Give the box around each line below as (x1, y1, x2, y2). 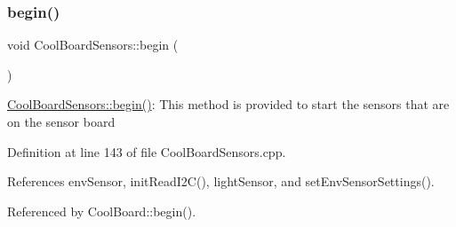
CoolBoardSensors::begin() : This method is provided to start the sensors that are (7, 95, 450, 113)
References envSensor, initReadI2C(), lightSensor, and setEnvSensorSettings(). (7, 172, 435, 191)
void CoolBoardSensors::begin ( (7, 35, 179, 54)
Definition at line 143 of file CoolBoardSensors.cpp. (7, 142, 286, 160)
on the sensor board (7, 113, 116, 130)
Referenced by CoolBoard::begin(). (7, 201, 196, 220)
